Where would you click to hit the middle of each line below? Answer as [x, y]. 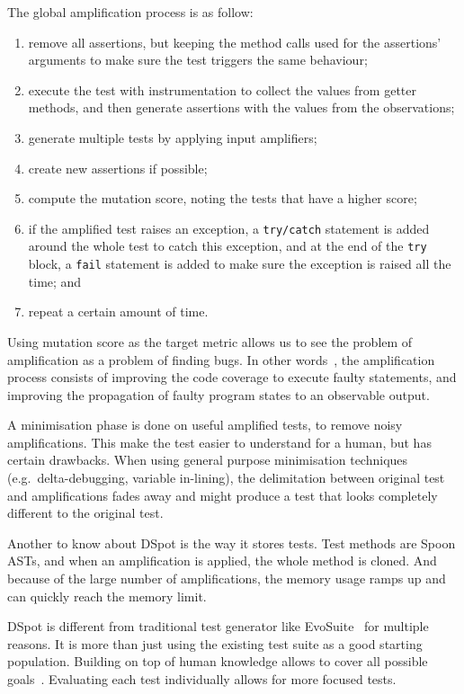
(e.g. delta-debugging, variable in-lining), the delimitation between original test [226, 478]
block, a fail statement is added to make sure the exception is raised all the [240, 264]
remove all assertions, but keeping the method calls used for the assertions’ [235, 42]
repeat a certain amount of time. [118, 311]
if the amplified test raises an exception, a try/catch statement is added [229, 228]
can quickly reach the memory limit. [107, 596]
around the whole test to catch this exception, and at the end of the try [228, 246]
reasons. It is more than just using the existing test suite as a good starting [215, 643]
